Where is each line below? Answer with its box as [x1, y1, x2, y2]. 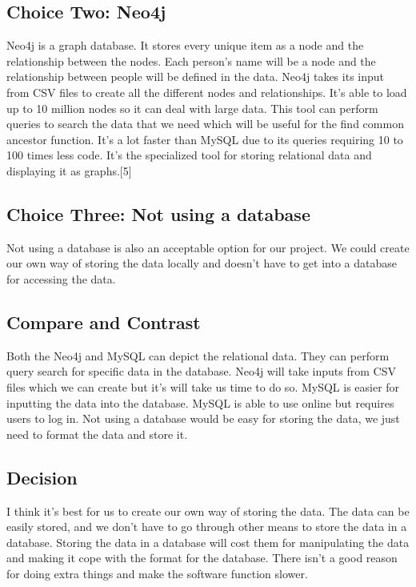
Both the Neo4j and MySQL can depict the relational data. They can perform [6, 347, 390, 364]
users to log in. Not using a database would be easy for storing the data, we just [6, 410, 400, 427]
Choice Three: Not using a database [6, 201, 310, 226]
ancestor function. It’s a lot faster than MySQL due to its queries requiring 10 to [6, 131, 403, 147]
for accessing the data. [6, 270, 116, 287]
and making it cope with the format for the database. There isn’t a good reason [6, 549, 398, 566]
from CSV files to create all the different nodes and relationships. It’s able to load [6, 83, 407, 100]
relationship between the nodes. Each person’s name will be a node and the [6, 52, 376, 69]
